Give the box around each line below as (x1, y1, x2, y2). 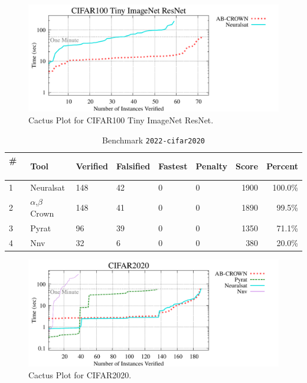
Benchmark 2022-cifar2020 (102, 133, 205, 146)
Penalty (195, 160, 227, 172)
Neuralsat (30, 181, 66, 193)
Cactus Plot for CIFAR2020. (28, 368, 132, 381)
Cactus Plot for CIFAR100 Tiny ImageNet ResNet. (28, 113, 214, 126)
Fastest (158, 160, 188, 172)
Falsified (116, 160, 151, 172)
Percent (266, 160, 298, 172)
